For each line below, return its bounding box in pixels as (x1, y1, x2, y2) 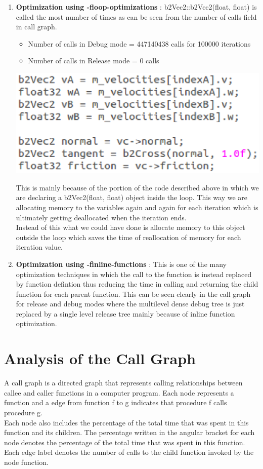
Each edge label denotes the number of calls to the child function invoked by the (4, 447, 254, 457)
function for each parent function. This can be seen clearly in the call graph (16, 288, 251, 299)
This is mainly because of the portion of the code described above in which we (16, 182, 259, 192)
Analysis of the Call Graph (4, 348, 196, 369)
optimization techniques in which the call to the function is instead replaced (16, 268, 252, 279)
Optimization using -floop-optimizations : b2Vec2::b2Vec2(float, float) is (16, 2, 257, 12)
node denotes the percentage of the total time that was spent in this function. (4, 437, 245, 447)
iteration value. (16, 242, 63, 252)
